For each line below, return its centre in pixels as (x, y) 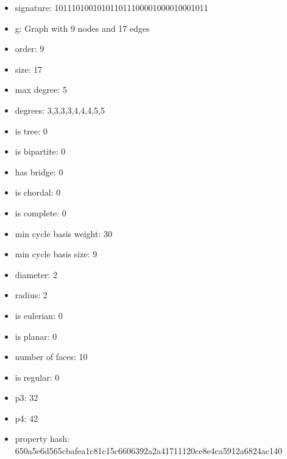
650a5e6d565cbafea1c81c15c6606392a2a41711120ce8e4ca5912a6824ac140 (149, 451)
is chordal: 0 (38, 192)
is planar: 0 (36, 336)
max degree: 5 (41, 90)
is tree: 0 (31, 130)
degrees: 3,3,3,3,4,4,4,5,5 (60, 110)
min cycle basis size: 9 (56, 254)
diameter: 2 (36, 274)
